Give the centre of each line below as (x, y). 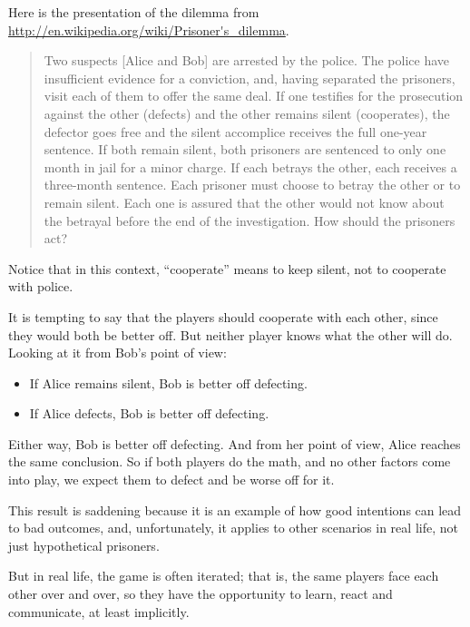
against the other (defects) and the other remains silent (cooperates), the (247, 113)
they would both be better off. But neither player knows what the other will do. (230, 334)
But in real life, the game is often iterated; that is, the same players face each (224, 576)
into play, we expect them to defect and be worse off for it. (171, 480)
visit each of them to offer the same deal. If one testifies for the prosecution (254, 96)
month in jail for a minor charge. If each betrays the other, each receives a (250, 167)
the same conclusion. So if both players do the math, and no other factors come (230, 461)
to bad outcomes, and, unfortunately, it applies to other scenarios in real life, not (233, 528)
